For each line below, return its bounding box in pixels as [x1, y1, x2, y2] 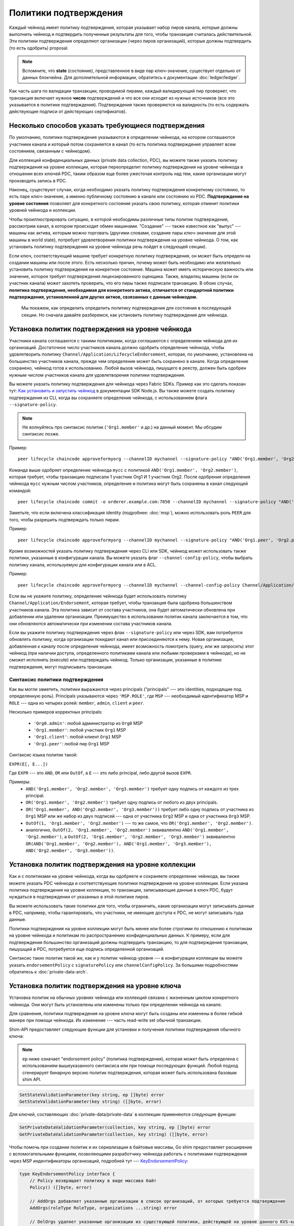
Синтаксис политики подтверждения [9, 676, 104, 683]
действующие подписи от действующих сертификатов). [9, 108, 127, 115]
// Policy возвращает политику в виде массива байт [29, 1177, 157, 1183]
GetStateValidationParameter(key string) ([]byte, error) [19, 1099, 162, 1104]
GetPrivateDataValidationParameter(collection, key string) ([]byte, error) [19, 1131, 208, 1137]
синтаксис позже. [22, 431, 60, 437]
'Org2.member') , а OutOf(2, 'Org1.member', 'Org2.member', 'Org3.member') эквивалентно [25, 834, 235, 840]
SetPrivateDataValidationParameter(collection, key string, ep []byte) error [19, 1124, 211, 1130]
